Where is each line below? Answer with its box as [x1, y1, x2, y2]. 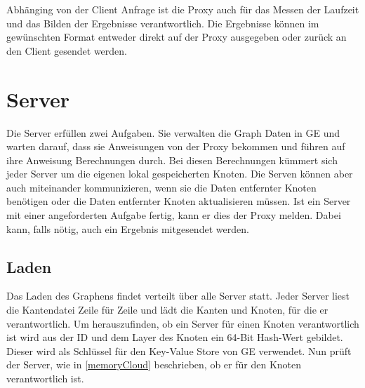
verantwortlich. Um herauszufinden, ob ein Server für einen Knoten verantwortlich [6, 316, 359, 330]
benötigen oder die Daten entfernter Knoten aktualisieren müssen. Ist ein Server [6, 194, 351, 208]
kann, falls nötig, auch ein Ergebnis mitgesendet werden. [6, 221, 249, 236]
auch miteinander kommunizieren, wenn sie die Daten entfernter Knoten [6, 180, 317, 194]
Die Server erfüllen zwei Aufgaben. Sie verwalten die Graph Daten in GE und [6, 125, 340, 140]
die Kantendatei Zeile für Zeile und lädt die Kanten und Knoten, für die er [6, 302, 328, 317]
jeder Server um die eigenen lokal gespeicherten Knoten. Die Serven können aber [6, 166, 353, 181]
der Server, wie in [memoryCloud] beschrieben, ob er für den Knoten [6, 357, 302, 372]
